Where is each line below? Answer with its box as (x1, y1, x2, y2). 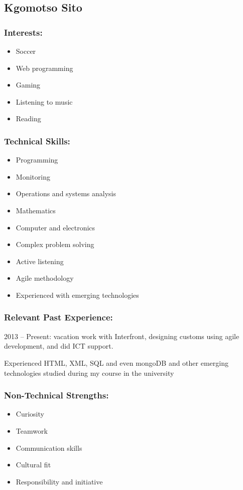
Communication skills (16, 442, 82, 453)
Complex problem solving (16, 239, 94, 250)
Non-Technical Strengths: (4, 389, 109, 401)
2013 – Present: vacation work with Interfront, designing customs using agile (4, 331, 239, 341)
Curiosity (16, 409, 44, 419)
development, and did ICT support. (4, 341, 113, 351)
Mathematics (16, 205, 56, 215)
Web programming (16, 62, 73, 73)
